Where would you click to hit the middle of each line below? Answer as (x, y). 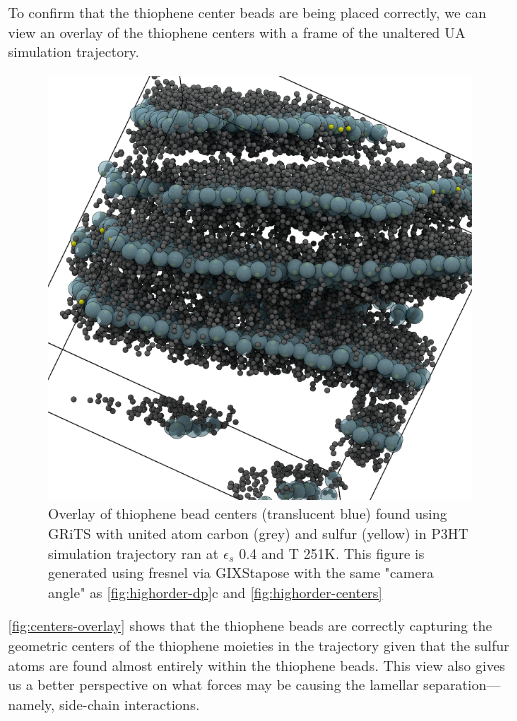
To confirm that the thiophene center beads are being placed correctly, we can (247, 12)
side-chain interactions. (129, 703)
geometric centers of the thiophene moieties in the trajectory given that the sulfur (259, 644)
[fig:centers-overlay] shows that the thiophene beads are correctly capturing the (250, 625)
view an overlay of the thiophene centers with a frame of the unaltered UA (237, 31)
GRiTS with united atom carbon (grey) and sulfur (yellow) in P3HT (258, 532)
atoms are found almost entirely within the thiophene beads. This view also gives (257, 664)
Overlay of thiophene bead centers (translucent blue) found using (247, 513)
